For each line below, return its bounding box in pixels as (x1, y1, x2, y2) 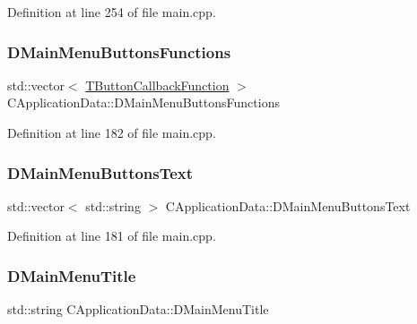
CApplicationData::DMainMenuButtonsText (165, 196, 411, 215)
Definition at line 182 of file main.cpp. (7, 124, 216, 141)
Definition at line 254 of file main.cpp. (7, 3, 216, 21)
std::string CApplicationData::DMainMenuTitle (7, 300, 269, 319)
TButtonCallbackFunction (85, 75, 230, 94)
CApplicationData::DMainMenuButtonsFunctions (7, 93, 280, 112)
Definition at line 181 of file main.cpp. (7, 226, 216, 245)
